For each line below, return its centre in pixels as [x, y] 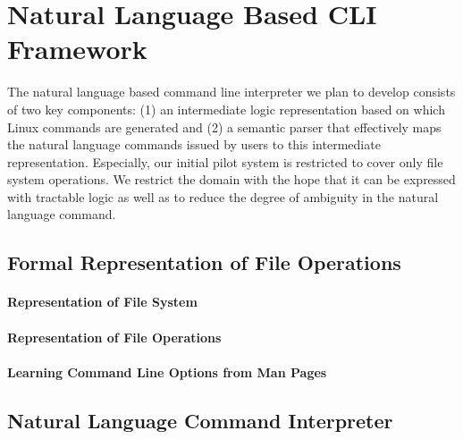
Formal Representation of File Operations [204, 262]
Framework [77, 49]
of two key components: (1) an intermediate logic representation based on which [226, 109]
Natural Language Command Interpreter [200, 420]
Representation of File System [102, 302]
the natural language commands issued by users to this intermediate [194, 144]
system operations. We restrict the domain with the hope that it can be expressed [231, 179]
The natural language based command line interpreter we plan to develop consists [231, 92]
